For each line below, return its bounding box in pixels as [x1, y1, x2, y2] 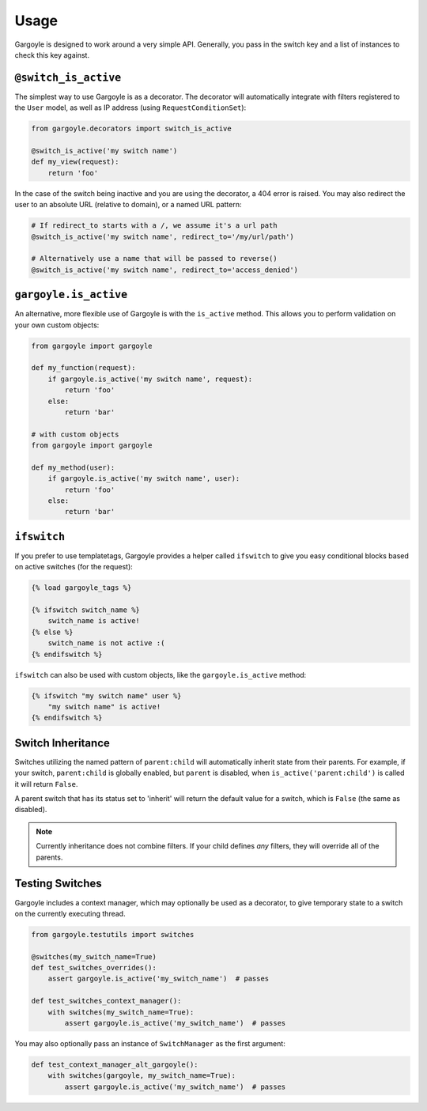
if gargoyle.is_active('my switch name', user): [47, 474, 240, 483]
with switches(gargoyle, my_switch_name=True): [47, 1071, 236, 1080]
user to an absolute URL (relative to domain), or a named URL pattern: [14, 200, 242, 210]
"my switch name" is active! [47, 702, 161, 712]
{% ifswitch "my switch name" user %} [31, 691, 182, 700]
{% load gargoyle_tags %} [31, 584, 132, 592]
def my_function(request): [31, 364, 136, 372]
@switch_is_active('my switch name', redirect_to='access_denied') [31, 265, 299, 274]
